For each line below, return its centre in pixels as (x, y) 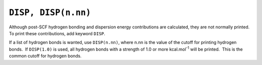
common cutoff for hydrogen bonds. (45, 56)
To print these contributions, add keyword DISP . (57, 33)
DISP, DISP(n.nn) (50, 13)
